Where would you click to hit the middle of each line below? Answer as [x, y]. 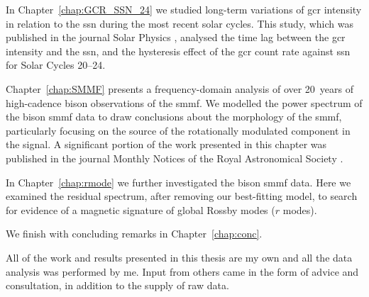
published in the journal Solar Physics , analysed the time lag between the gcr [176, 37]
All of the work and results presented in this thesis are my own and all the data [179, 257]
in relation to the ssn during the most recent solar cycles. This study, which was [180, 23]
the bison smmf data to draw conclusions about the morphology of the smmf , [174, 117]
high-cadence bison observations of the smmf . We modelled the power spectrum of [184, 102]
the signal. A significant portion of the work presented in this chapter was [166, 144]
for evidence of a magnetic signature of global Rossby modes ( [141, 209]
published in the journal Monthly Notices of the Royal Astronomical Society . [175, 158]
